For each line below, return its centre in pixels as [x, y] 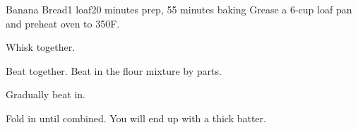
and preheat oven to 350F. [63, 23]
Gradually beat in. [46, 94]
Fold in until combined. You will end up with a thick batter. [136, 118]
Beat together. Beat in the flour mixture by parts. [114, 70]
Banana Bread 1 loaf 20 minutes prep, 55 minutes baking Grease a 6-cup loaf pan [179, 9]
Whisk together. [41, 47]
